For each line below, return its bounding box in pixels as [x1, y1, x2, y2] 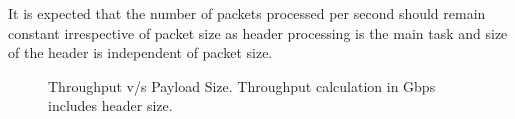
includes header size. [48, 95, 173, 116]
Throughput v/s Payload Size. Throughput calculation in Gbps [48, 75, 436, 96]
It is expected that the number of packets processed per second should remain [8, 3, 486, 23]
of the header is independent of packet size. [8, 42, 273, 63]
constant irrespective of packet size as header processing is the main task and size [8, 22, 508, 43]
